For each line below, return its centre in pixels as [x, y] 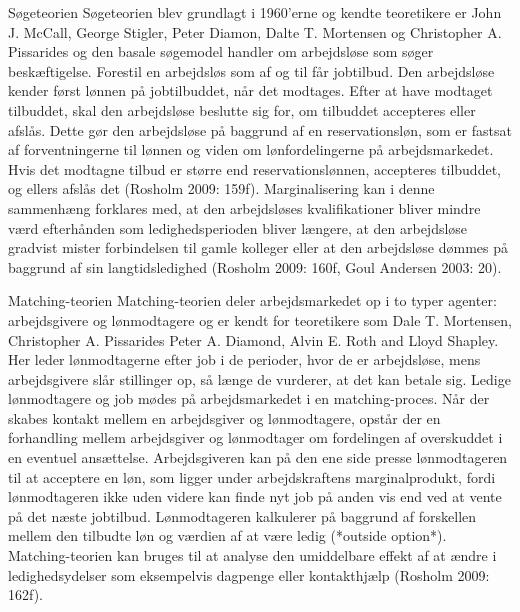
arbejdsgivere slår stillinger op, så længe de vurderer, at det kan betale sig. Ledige [259, 378]
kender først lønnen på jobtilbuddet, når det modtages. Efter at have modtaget [250, 90]
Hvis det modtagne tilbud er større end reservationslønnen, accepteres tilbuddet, [254, 168]
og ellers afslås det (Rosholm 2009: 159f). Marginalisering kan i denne [221, 188]
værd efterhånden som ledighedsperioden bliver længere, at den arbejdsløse [238, 227]
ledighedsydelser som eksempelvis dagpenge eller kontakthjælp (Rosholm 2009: [249, 574]
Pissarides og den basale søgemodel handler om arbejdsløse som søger [221, 51]
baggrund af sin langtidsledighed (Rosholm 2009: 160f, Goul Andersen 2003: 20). [255, 266]
